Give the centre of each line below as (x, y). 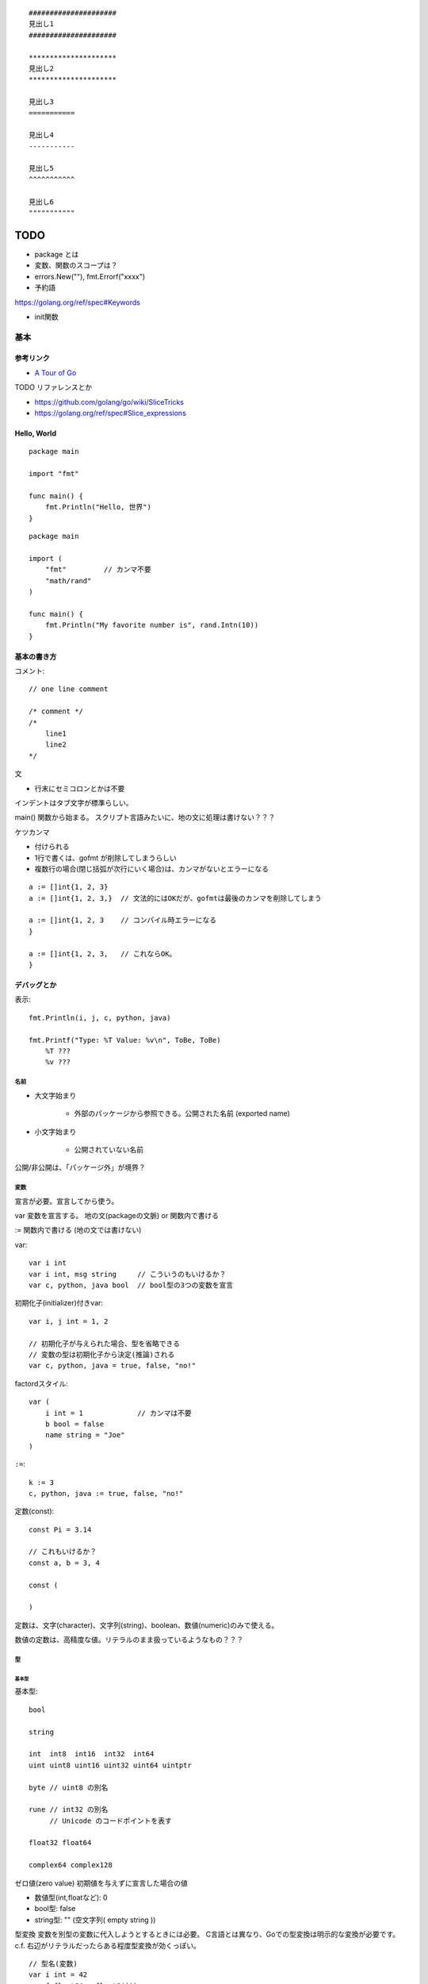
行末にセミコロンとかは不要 (80, 788)
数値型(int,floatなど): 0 (71, 1897)
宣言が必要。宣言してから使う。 (67, 1201)
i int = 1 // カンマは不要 (118, 1413)
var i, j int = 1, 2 (69, 1321)
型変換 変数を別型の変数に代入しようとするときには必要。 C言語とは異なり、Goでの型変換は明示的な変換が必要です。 (207, 1934)
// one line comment (69, 689)
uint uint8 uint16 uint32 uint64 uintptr (110, 1765)
